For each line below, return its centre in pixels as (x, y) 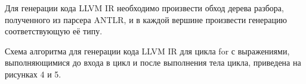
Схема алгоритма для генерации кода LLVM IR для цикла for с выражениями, (147, 51)
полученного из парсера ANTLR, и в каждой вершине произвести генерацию (146, 19)
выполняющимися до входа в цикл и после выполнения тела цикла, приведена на (153, 62)
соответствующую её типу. (54, 31)
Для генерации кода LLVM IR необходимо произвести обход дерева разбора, (144, 8)
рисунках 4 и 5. (33, 74)
